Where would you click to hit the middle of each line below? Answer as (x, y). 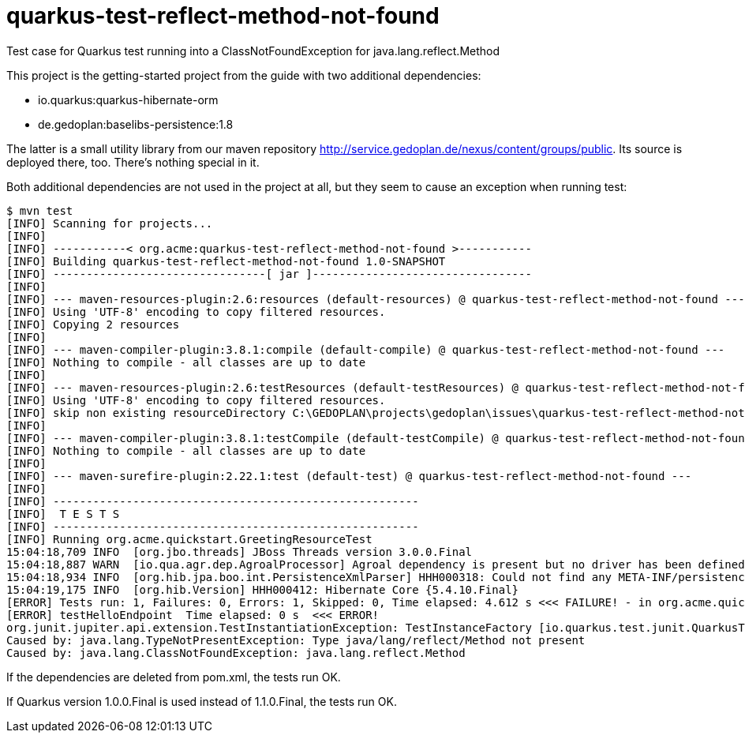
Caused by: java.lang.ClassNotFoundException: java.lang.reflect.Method (236, 653)
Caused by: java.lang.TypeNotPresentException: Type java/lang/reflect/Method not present (296, 640)
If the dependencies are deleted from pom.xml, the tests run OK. (174, 677)
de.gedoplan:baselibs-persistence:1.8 (136, 124)
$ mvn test (40, 210)
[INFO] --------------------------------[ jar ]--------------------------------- (269, 274)
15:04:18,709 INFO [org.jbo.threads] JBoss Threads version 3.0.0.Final (240, 551)
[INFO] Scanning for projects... (110, 223)
